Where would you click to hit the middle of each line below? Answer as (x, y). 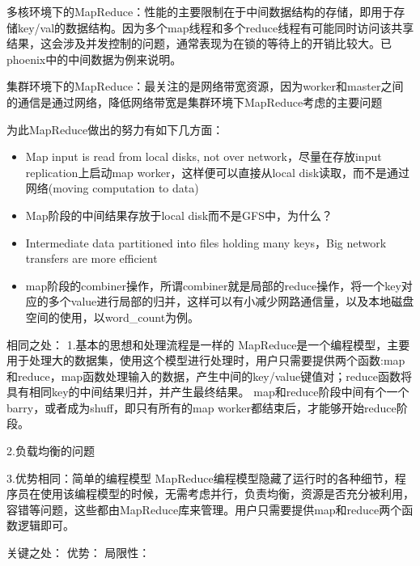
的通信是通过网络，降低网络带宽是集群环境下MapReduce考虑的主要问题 (195, 101)
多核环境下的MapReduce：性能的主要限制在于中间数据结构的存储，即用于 (200, 11)
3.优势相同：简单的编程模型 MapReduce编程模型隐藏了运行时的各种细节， (201, 477)
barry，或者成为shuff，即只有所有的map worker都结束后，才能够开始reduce (202, 407)
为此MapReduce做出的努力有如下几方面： (115, 129)
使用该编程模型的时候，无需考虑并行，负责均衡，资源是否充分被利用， (227, 494)
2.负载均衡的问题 (51, 451)
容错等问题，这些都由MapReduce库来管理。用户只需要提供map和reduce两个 (204, 509)
